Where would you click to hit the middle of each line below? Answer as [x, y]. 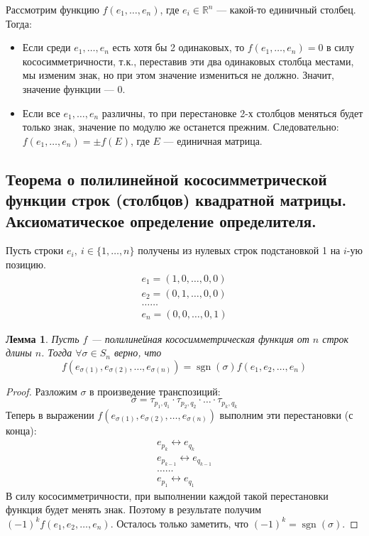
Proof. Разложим [42, 391]
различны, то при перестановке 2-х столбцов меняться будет [232, 113]
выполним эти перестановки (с [286, 414]
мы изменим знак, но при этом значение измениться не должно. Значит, [178, 75]
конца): [21, 430]
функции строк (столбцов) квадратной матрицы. [176, 200]
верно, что [138, 352]
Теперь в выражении [50, 414]
